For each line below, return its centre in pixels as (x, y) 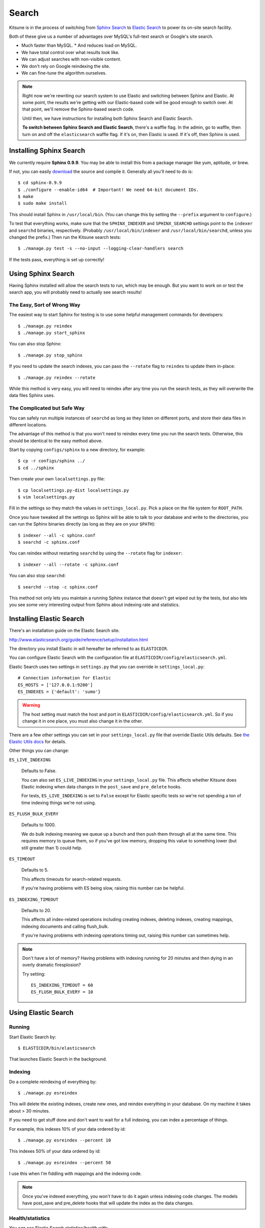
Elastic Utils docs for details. (38, 741)
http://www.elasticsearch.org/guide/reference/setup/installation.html (79, 640)
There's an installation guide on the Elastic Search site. (65, 631)
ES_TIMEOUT (22, 859)
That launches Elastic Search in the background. (58, 1059)
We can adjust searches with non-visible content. (71, 59)
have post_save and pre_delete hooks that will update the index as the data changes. (108, 1203)
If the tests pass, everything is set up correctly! (57, 259)
